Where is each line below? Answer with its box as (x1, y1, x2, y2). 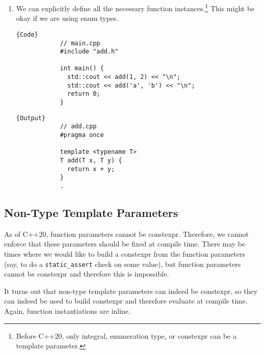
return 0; (67, 90, 100, 98)
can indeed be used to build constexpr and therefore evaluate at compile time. (4, 295, 248, 306)
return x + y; (67, 165, 115, 173)
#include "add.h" (60, 48, 119, 56)
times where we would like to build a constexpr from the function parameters (4, 249, 245, 259)
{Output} (16, 114, 46, 122)
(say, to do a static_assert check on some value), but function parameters (4, 258, 241, 269)
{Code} (16, 31, 38, 38)
